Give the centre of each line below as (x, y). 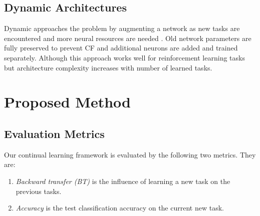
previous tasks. (39, 191)
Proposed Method (67, 102)
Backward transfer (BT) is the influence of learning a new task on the (123, 181)
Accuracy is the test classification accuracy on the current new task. (120, 208)
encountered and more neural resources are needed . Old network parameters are (128, 38)
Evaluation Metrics (54, 133)
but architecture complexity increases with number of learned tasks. (108, 67)
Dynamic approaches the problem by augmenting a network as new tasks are (122, 28)
